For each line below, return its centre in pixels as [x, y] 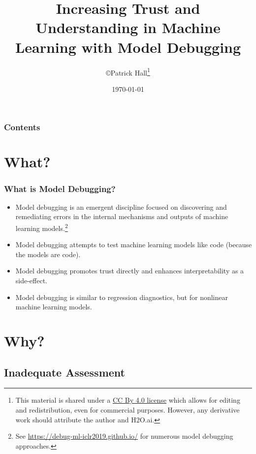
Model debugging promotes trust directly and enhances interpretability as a [130, 271]
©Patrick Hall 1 [128, 72]
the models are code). [48, 254]
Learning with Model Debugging [128, 47]
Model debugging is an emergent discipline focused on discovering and [121, 207]
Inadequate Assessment [64, 372]
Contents [22, 127]
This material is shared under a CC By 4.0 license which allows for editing [128, 400]
